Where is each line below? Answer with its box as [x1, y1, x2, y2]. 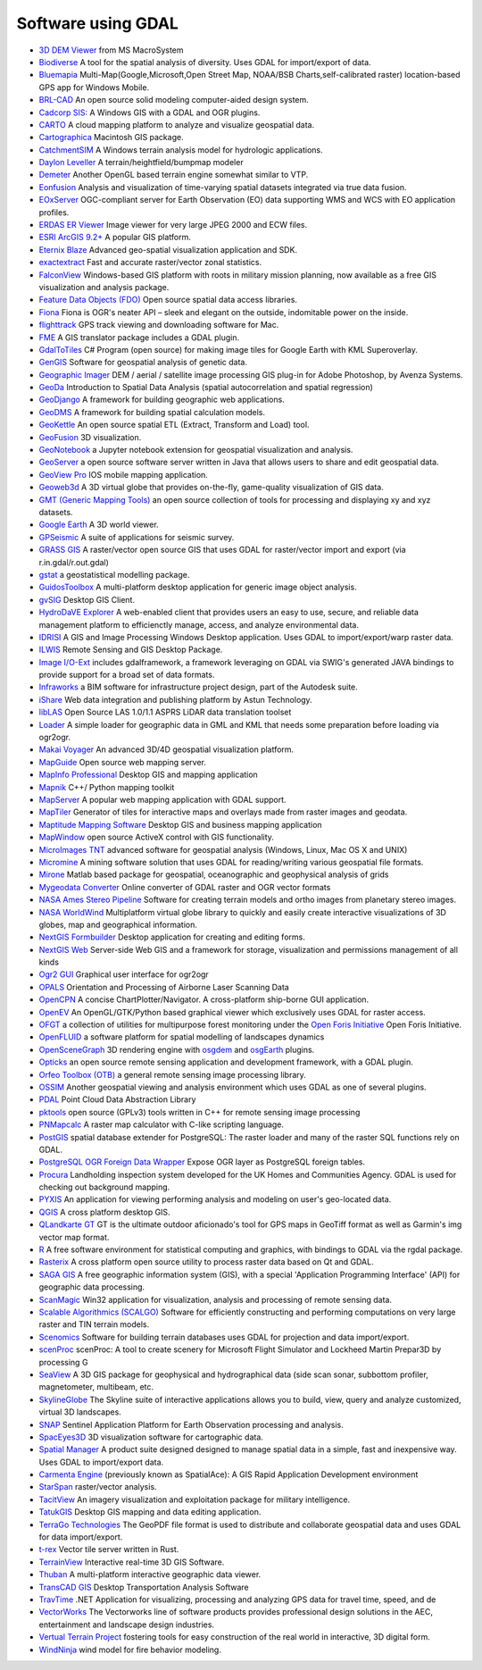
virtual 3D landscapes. [38, 1407, 122, 1417]
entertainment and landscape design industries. [38, 1619, 214, 1630]
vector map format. [38, 1232, 110, 1242]
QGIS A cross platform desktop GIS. [38, 1207, 170, 1217]
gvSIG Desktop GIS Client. [38, 594, 136, 605]
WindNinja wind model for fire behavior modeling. [38, 1644, 222, 1655]
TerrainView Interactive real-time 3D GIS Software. [38, 1557, 225, 1567]
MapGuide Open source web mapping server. [38, 756, 207, 767]
